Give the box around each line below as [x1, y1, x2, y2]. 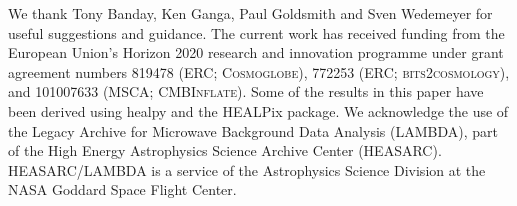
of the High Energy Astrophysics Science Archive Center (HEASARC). [8, 140, 442, 161]
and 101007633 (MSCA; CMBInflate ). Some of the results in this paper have [8, 81, 484, 102]
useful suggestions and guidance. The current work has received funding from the [8, 22, 505, 43]
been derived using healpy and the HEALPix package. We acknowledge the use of [8, 100, 509, 121]
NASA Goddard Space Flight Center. [8, 179, 237, 200]
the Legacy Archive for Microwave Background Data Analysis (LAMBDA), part [8, 120, 498, 141]
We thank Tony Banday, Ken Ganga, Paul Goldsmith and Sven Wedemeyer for [8, 3, 493, 23]
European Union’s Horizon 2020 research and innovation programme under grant [8, 42, 504, 63]
